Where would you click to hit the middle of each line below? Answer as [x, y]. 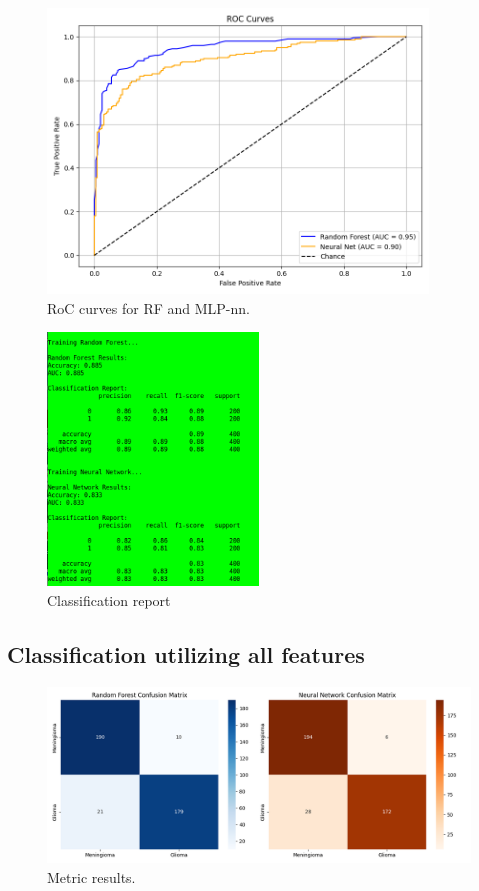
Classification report [109, 600]
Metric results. [91, 876]
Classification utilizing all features [186, 654]
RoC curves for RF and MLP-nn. [148, 307]
